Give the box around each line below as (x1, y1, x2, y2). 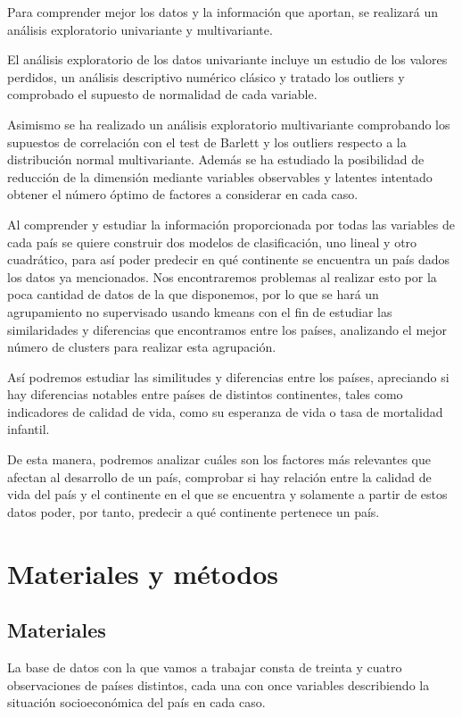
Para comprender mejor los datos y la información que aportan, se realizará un (7, 3, 438, 21)
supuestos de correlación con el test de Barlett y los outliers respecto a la (7, 132, 407, 151)
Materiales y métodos (7, 554, 278, 591)
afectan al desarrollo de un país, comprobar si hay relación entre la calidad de (7, 467, 432, 486)
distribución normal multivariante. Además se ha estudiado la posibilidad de (7, 150, 425, 169)
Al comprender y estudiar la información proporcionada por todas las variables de (7, 214, 455, 233)
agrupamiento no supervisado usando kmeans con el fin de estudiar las (7, 302, 392, 321)
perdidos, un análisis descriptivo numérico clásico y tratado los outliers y (7, 67, 405, 86)
